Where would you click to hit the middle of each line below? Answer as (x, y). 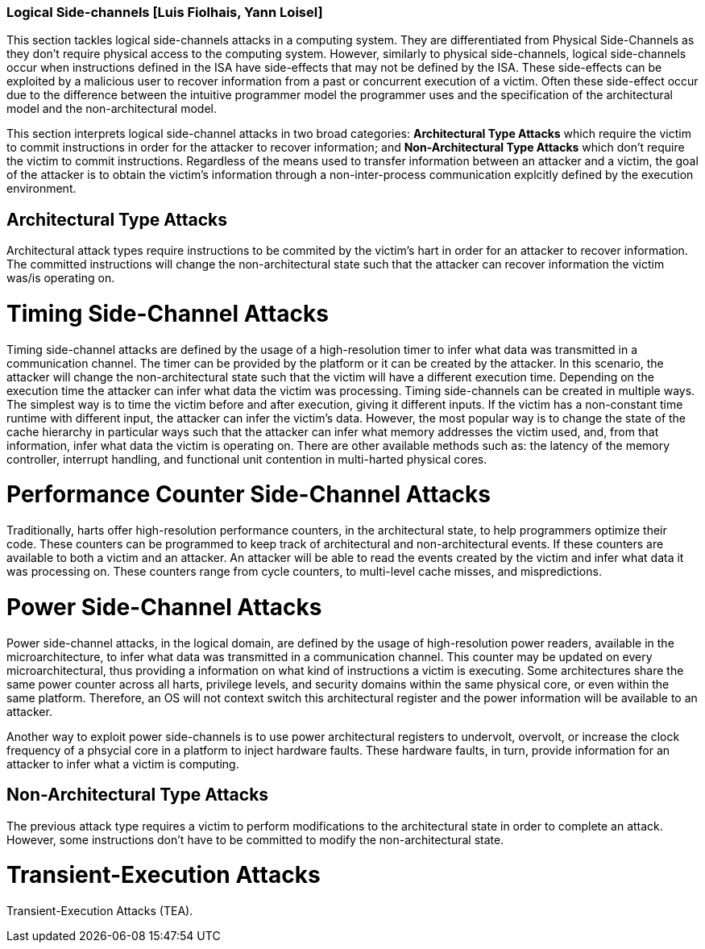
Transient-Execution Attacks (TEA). (100, 911)
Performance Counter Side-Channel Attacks (249, 495)
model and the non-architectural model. (112, 109)
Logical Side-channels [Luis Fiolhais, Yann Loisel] (165, 12)
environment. (41, 189)
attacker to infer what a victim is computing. (123, 764)
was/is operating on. (61, 278)
